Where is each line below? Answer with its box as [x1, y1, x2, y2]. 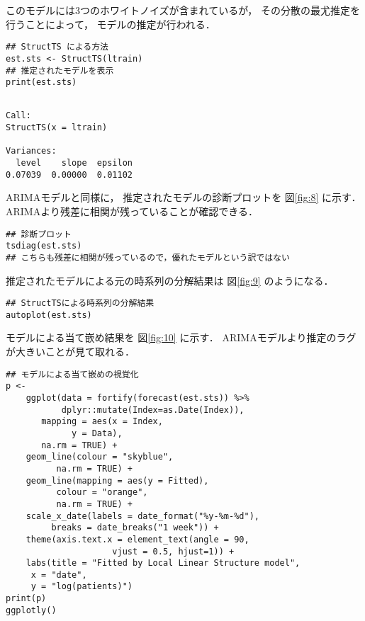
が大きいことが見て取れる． [6, 344, 135, 359]
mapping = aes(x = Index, [41, 416, 163, 427]
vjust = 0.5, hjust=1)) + [112, 546, 235, 557]
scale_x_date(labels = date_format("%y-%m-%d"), [26, 511, 259, 521]
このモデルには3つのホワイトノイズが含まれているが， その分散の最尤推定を [6, 3, 360, 17]
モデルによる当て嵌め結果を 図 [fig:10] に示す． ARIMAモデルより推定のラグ [6, 330, 356, 345]
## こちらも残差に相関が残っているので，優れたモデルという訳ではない [6, 252, 290, 263]
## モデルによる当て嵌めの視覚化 [6, 369, 139, 380]
